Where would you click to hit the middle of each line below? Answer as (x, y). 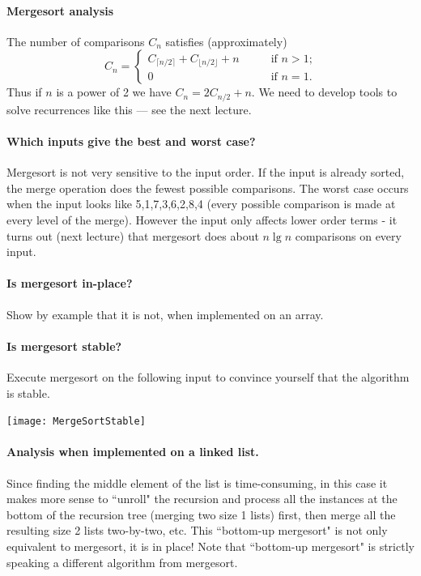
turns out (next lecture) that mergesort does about (133, 235)
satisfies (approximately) (226, 41)
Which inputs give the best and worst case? (131, 141)
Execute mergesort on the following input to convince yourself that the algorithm (208, 376)
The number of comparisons (76, 41)
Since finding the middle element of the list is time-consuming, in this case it (197, 482)
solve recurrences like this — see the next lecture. (129, 109)
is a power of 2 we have (114, 92)
